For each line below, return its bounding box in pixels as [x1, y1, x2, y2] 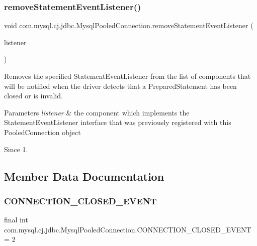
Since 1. [4, 144, 28, 154]
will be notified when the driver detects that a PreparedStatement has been [4, 80, 237, 91]
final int [4, 214, 28, 225]
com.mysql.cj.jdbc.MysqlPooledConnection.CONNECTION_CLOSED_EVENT [4, 224, 251, 234]
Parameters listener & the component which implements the [4, 107, 190, 117]
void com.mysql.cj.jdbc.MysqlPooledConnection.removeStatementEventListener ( [4, 20, 253, 31]
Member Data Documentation [4, 168, 164, 184]
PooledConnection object [4, 127, 81, 137]
